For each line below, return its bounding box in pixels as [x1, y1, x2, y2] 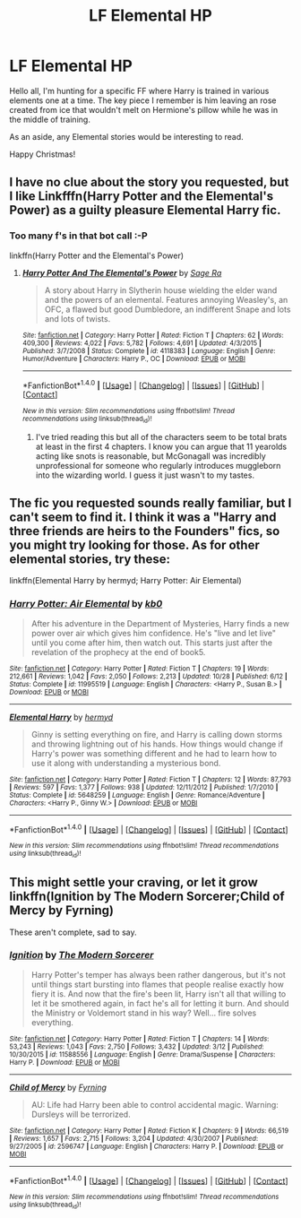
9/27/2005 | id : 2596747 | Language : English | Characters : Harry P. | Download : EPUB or [9, 1142, 284, 1151]
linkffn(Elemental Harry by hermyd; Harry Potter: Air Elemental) [9, 575, 242, 586]
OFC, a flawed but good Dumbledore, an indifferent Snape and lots [44, 304, 291, 315]
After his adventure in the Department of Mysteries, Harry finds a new [30, 618, 289, 628]
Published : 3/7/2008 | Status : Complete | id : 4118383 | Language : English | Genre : [21, 346, 276, 355]
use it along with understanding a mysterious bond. [30, 757, 221, 768]
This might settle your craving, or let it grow [9, 875, 258, 890]
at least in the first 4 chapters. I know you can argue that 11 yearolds [35, 441, 288, 452]
